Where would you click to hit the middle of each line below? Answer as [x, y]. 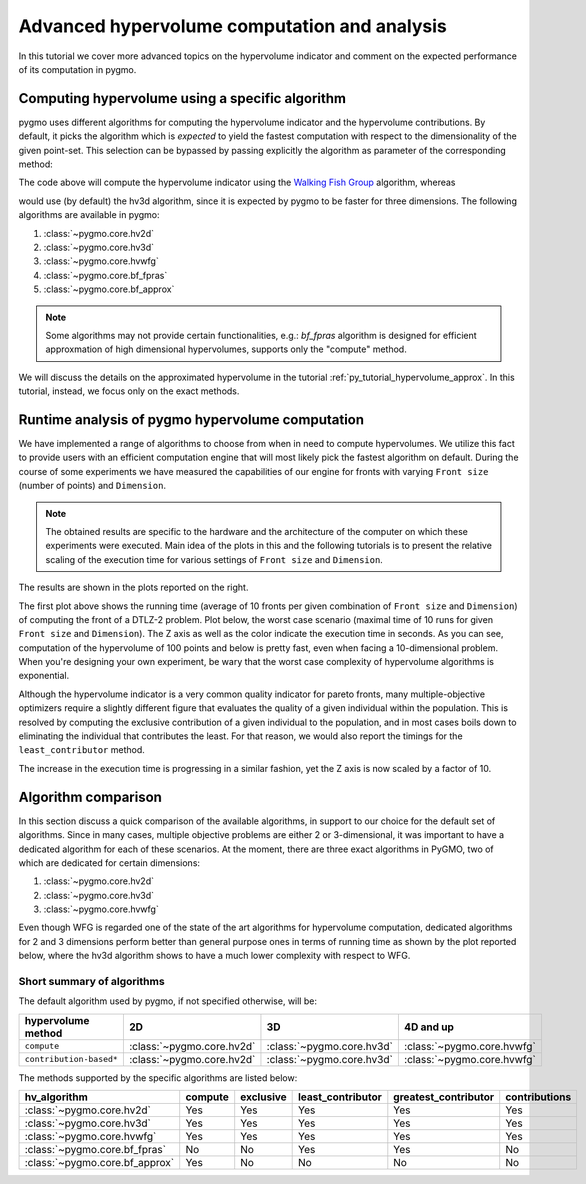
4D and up [429, 1027]
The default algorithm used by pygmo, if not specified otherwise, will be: [167, 1001]
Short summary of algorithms [91, 981]
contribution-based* [71, 1059]
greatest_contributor [444, 1097]
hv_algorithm [56, 1097]
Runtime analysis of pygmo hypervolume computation [191, 419]
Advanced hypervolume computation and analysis [232, 26]
